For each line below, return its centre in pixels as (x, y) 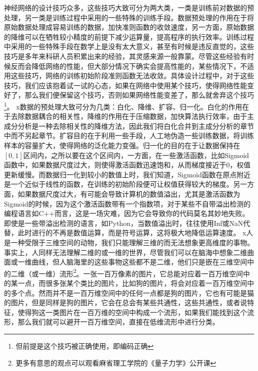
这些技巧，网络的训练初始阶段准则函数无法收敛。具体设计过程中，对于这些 (132, 76)
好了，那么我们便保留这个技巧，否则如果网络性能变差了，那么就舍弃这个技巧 (129, 95)
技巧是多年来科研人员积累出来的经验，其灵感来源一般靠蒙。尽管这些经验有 (126, 56)
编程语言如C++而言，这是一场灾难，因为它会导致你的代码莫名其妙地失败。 (127, 213)
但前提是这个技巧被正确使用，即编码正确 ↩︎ (85, 345)
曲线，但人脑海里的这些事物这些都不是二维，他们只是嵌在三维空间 (139, 262)
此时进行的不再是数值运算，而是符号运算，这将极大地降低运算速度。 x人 (135, 233)
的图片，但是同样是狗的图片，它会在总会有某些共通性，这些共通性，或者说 (126, 302)
